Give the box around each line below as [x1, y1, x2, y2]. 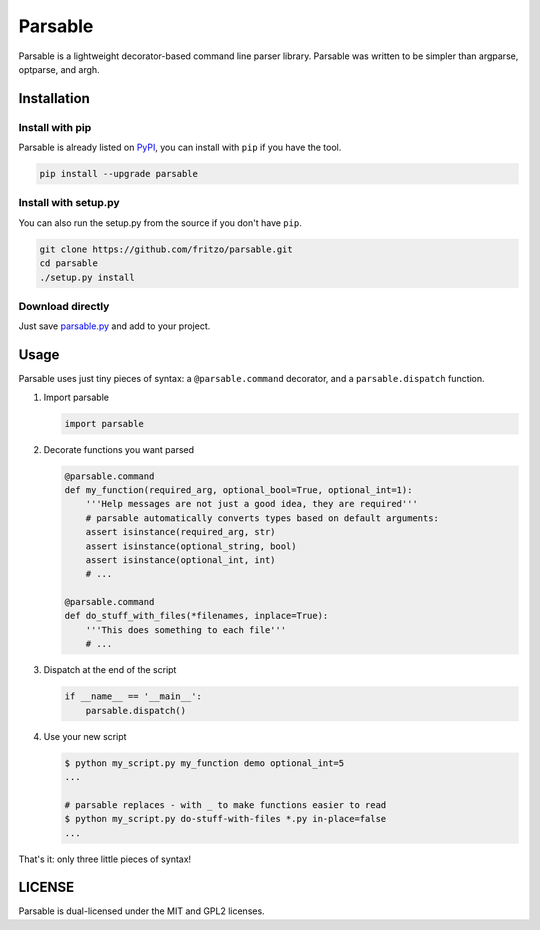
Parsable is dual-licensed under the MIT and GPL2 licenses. [18, 905, 265, 917]
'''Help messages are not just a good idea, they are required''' [85, 498, 419, 510]
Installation [18, 90, 90, 107]
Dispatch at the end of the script [43, 664, 177, 676]
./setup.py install [39, 271, 135, 283]
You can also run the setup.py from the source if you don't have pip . [18, 216, 302, 229]
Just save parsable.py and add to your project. [18, 320, 211, 332]
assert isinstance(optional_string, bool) [85, 540, 297, 552]
